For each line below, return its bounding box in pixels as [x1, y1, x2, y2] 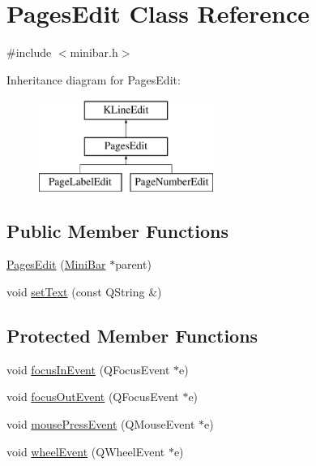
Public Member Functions [6, 218, 228, 243]
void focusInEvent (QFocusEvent [6, 360, 170, 378]
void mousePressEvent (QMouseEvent [6, 416, 195, 433]
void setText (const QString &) [6, 283, 162, 300]
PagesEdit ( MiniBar [6, 256, 106, 273]
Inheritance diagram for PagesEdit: [6, 71, 181, 88]
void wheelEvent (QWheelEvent [6, 442, 165, 460]
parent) [115, 256, 152, 273]
